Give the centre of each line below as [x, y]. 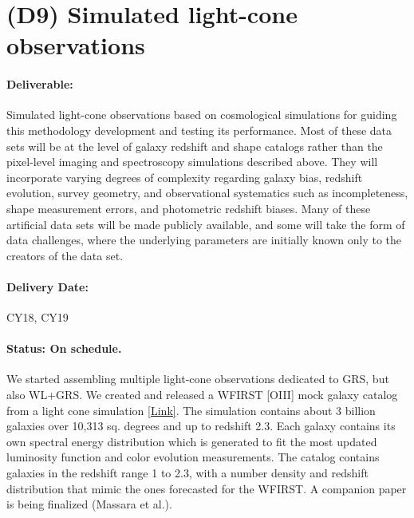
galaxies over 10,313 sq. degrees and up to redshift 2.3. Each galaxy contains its [201, 426]
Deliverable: [40, 84]
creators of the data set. [65, 255]
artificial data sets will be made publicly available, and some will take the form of [206, 224]
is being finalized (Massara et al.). [89, 504]
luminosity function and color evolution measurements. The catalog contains [193, 457]
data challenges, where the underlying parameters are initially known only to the [204, 240]
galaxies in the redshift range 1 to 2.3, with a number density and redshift [187, 473]
